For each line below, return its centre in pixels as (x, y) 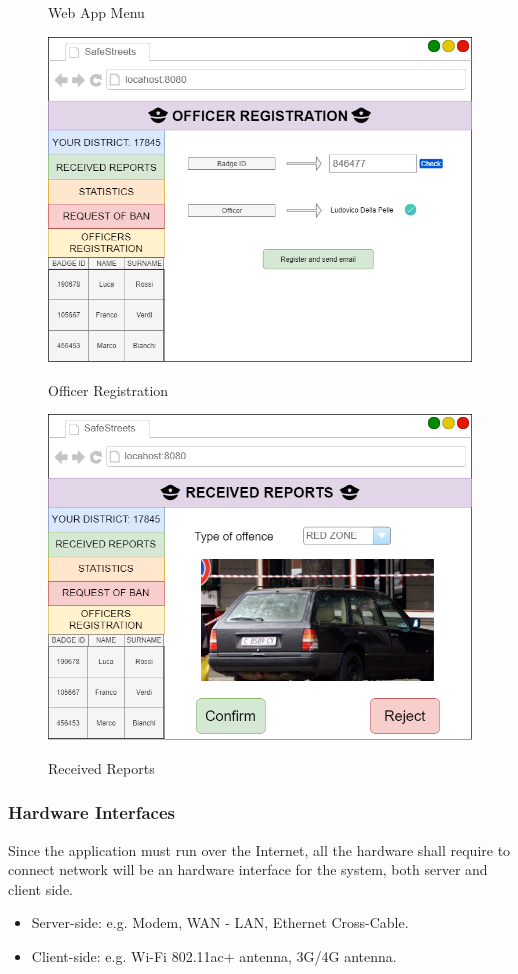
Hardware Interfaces (91, 812)
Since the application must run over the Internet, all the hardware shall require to (259, 849)
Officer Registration (108, 389)
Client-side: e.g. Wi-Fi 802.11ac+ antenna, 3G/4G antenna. (214, 955)
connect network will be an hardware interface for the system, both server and (248, 869)
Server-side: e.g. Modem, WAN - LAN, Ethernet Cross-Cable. (220, 922)
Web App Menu (96, 12)
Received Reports (101, 767)
